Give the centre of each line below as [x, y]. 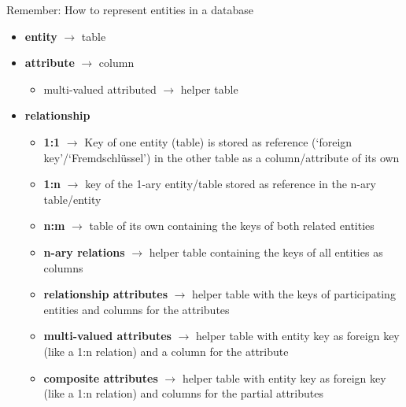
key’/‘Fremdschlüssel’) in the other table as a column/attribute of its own [221, 157]
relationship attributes [106, 294]
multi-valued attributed [100, 89]
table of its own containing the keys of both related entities [232, 226]
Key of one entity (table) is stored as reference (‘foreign [218, 141]
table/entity [72, 199]
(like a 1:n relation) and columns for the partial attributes [183, 393]
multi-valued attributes [107, 336]
